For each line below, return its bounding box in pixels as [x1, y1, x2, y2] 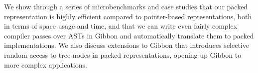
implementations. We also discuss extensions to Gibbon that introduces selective [4, 40, 249, 50]
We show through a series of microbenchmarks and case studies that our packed [4, 1, 248, 11]
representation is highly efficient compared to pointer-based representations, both [4, 11, 252, 21]
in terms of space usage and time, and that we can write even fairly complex [4, 21, 238, 31]
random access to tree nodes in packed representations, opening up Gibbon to [4, 49, 242, 60]
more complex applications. [4, 59, 87, 70]
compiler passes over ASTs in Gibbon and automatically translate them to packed [4, 30, 254, 40]
